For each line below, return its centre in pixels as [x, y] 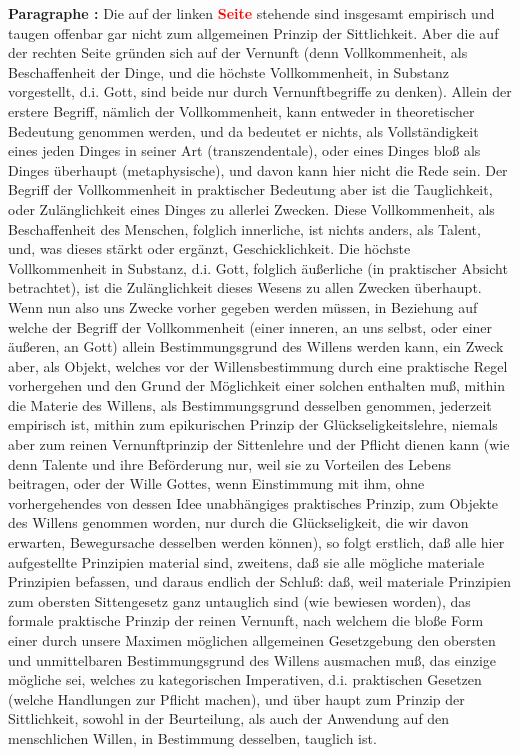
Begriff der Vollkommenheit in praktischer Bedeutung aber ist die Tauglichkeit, [250, 189]
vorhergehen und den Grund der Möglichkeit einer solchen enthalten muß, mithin [257, 385]
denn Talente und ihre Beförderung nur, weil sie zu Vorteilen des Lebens [229, 463]
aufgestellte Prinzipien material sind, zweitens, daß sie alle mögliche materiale [246, 561]
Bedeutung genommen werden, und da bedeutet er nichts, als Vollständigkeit [243, 130]
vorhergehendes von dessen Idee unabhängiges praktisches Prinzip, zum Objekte [253, 502]
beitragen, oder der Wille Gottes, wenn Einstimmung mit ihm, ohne [216, 483]
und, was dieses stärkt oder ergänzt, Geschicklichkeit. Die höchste [209, 248]
